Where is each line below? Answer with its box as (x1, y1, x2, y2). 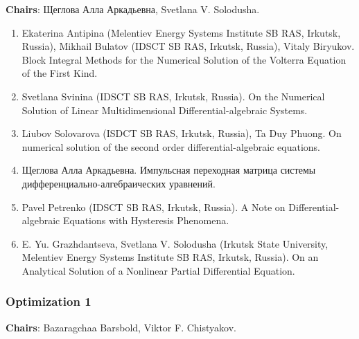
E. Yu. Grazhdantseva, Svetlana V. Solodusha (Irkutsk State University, (21, 236, 329, 250)
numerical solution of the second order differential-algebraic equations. (21, 139, 320, 154)
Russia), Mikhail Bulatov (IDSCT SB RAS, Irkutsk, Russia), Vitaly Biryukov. (21, 39, 355, 53)
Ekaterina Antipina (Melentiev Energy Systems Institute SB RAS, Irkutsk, (21, 25, 341, 39)
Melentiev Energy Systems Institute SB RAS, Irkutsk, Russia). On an (21, 250, 319, 264)
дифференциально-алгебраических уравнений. (21, 176, 216, 190)
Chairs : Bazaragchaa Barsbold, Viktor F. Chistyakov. (6, 320, 236, 334)
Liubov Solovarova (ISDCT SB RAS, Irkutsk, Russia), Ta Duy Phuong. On (21, 126, 342, 140)
